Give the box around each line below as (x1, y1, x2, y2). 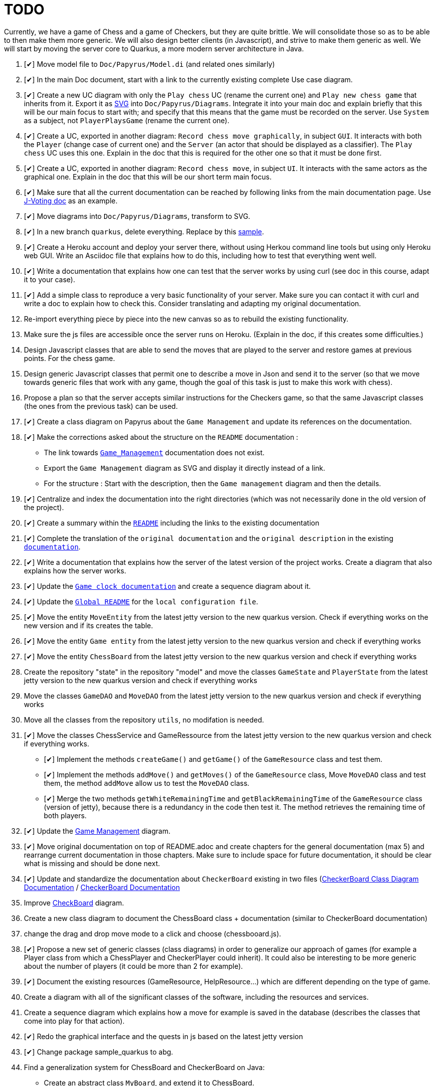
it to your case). (24, 275, 75, 284)
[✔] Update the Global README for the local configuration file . (24, 597, 259, 606)
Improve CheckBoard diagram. (24, 898, 124, 907)
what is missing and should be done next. (24, 859, 160, 868)
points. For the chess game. (24, 354, 115, 362)
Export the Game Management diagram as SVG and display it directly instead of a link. (44, 463, 325, 472)
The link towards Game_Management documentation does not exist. (44, 448, 265, 457)
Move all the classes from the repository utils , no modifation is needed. (24, 715, 264, 724)
